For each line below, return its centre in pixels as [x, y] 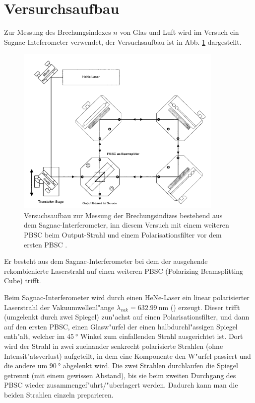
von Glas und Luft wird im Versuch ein [179, 32]
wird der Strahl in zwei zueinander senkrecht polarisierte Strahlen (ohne [114, 346]
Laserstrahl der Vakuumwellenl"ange [59, 307]
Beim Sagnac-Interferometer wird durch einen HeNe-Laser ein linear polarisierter [127, 297]
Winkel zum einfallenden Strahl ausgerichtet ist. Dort [161, 336]
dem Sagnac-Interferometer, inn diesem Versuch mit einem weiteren [127, 225]
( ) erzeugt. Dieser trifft [205, 307]
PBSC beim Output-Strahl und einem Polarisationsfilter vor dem [123, 235]
